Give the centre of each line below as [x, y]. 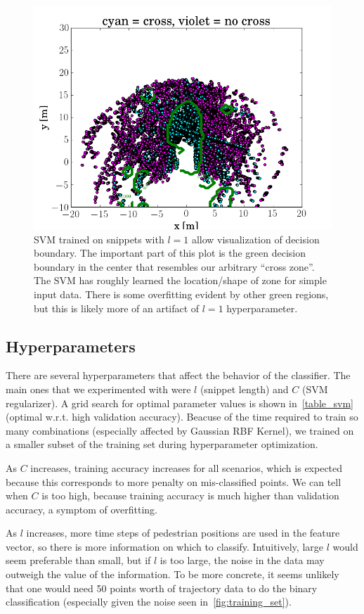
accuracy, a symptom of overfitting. [82, 509]
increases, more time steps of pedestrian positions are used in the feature [183, 533]
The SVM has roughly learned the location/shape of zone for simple [180, 280]
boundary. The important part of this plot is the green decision [170, 253]
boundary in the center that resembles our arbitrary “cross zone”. [174, 266]
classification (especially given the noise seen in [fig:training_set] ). [149, 602]
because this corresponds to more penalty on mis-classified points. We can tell [174, 481]
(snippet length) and [244, 389]
